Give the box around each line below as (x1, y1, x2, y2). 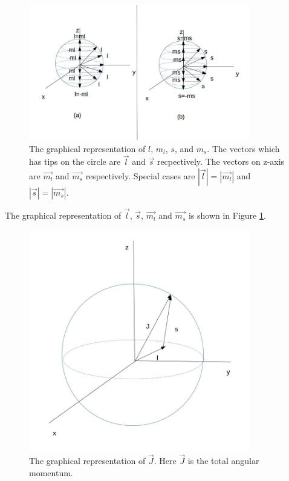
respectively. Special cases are (85, 169, 195, 182)
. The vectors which (207, 142, 280, 154)
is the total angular (187, 454, 259, 467)
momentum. (29, 466, 73, 479)
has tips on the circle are (29, 155, 121, 168)
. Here (154, 454, 177, 467)
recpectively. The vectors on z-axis (157, 155, 285, 168)
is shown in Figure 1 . (188, 209, 266, 222)
